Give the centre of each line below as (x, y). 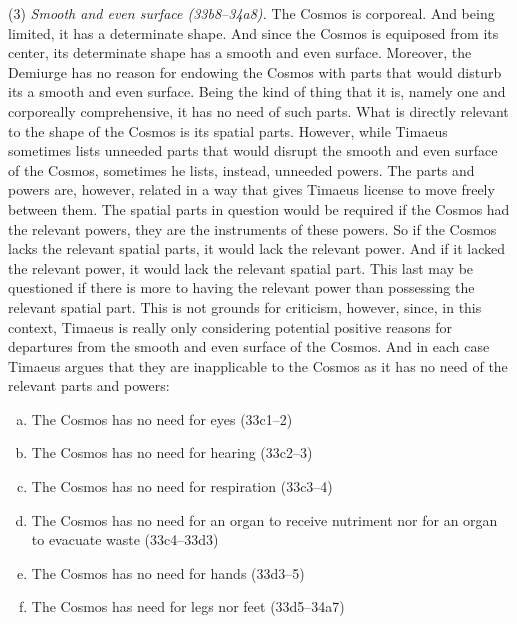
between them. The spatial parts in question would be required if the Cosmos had (259, 208)
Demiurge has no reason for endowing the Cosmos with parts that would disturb (255, 71)
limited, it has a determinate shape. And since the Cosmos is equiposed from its (253, 32)
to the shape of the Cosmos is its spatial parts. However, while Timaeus (228, 130)
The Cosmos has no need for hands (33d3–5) (168, 572)
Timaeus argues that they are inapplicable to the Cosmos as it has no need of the (258, 365)
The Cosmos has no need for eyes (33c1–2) (162, 418)
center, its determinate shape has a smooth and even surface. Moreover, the (240, 52)
